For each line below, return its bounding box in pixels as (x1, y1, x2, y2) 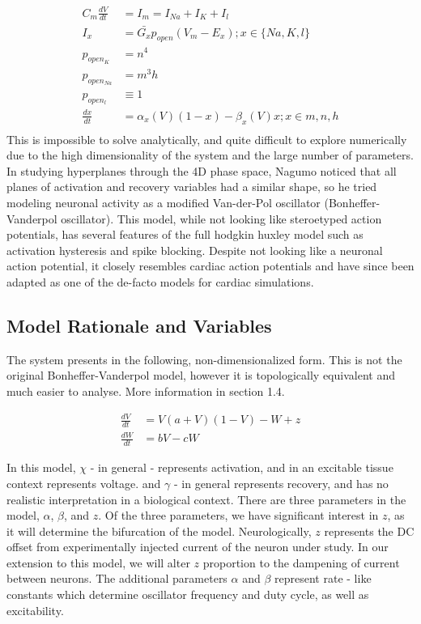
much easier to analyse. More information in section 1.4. (6, 382, 285, 399)
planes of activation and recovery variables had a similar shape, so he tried (6, 178, 377, 195)
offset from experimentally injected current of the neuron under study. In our (6, 538, 389, 555)
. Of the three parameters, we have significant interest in (98, 507, 379, 524)
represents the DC (324, 522, 415, 539)
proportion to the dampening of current (202, 554, 400, 571)
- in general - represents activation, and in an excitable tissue (90, 459, 393, 476)
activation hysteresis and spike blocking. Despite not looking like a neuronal (6, 241, 383, 258)
